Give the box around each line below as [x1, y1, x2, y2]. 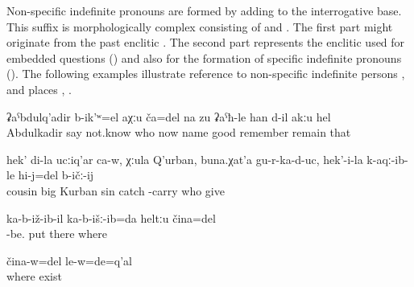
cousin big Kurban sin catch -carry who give [6, 182, 225, 199]
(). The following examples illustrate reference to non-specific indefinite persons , [6, 65, 405, 82]
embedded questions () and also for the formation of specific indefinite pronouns [6, 49, 402, 66]
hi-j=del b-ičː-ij [18, 166, 94, 183]
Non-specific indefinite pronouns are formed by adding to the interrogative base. [6, 2, 402, 18]
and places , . [6, 80, 72, 97]
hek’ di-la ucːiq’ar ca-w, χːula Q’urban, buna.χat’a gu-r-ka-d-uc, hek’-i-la [6, 150, 363, 167]
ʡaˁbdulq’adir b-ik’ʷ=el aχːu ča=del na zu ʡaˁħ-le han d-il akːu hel [6, 108, 331, 125]
